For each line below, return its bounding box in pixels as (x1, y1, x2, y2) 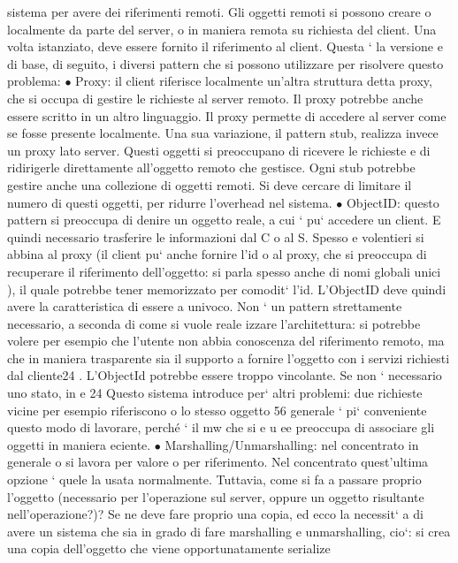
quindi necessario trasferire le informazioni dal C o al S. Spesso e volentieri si (7, 227, 424, 246)
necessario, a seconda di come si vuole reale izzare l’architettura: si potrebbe (7, 314, 421, 332)
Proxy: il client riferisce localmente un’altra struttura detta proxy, (75, 72, 432, 90)
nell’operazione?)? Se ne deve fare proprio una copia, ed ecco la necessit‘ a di (7, 505, 424, 523)
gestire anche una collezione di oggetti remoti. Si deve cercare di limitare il (7, 175, 412, 194)
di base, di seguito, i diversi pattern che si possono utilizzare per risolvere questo (7, 54, 444, 72)
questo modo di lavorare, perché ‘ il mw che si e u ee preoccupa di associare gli (7, 418, 435, 437)
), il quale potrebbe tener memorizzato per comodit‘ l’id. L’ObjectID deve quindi (7, 279, 447, 298)
